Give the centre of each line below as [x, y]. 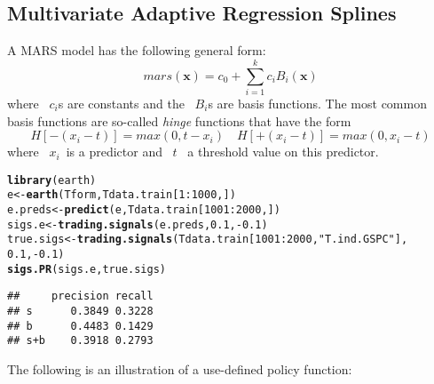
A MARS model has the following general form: [137, 50]
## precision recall [80, 296]
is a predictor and [114, 152]
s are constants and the [121, 103]
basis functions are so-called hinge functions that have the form [179, 120]
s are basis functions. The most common [317, 103]
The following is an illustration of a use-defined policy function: [180, 368]
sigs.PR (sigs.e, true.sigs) [87, 269]
